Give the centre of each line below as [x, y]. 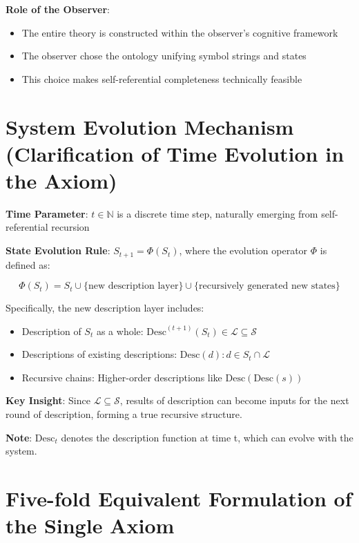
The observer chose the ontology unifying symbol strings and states [164, 56]
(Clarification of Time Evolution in [175, 153]
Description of [51, 331]
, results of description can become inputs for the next [234, 400]
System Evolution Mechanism [150, 126]
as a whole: [120, 331]
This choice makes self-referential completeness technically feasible [162, 78]
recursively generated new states [267, 286]
